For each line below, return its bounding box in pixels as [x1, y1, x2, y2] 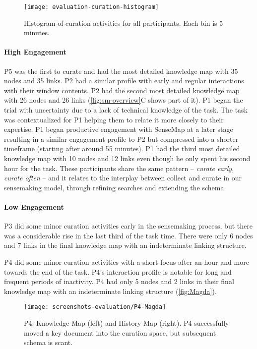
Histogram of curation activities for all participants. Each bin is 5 [24, 17, 223, 28]
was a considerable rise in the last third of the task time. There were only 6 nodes [4, 230, 253, 240]
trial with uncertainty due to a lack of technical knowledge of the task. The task [4, 105, 248, 115]
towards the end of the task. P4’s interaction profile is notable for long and [4, 266, 232, 277]
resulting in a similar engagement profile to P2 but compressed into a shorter [4, 133, 239, 144]
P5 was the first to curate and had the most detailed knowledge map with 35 [4, 65, 238, 76]
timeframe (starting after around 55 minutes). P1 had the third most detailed [4, 143, 240, 154]
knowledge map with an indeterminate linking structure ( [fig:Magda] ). [4, 286, 217, 296]
